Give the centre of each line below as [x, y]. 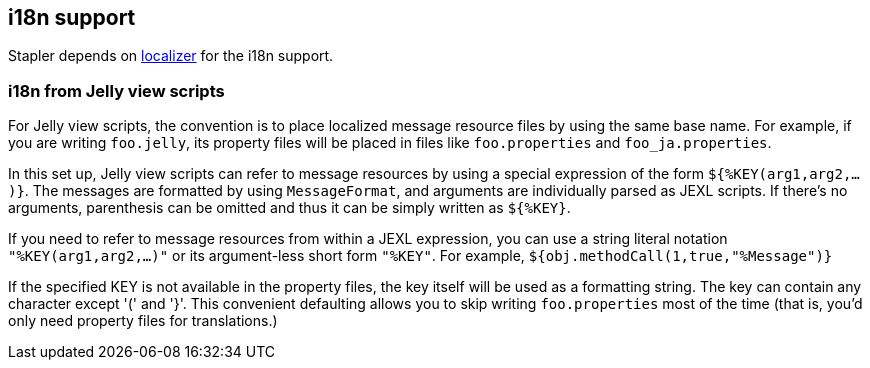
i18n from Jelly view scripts [116, 90]
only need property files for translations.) [143, 321]
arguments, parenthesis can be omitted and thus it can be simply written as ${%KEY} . [289, 208]
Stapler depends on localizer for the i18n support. [171, 56]
